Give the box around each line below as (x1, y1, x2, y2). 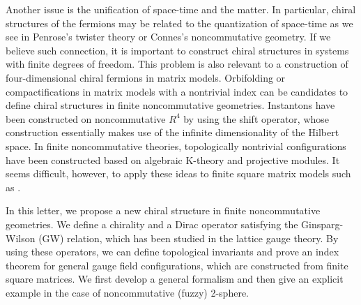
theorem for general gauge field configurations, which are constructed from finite (6, 258, 348, 272)
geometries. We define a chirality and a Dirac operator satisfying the (6, 216, 298, 231)
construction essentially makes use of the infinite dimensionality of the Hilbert (6, 125, 339, 140)
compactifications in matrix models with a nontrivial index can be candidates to (6, 84, 348, 98)
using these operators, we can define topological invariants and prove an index (6, 244, 339, 259)
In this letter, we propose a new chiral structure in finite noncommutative (6, 203, 321, 218)
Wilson (6, 230, 36, 245)
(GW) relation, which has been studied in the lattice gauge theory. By (38, 230, 339, 245)
